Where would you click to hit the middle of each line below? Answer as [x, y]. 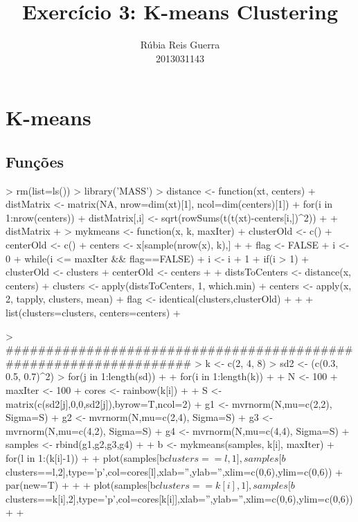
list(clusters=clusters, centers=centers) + [93, 313]
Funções [35, 161]
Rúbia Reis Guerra [180, 45]
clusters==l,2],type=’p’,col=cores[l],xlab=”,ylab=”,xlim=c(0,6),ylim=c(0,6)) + [174, 471]
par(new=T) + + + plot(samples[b [81, 485]
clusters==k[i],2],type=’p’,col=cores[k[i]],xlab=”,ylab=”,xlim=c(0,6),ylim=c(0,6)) [179, 498]
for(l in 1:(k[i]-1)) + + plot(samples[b [85, 457]
